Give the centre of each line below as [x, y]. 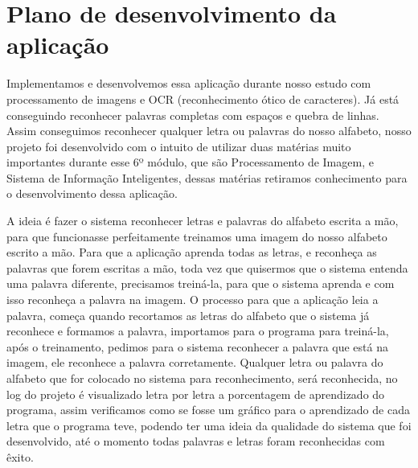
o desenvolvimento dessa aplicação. [92, 193]
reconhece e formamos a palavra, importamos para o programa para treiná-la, [198, 331]
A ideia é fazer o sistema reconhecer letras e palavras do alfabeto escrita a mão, [203, 221]
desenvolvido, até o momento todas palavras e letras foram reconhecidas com [196, 441]
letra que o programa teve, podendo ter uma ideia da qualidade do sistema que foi [209, 425]
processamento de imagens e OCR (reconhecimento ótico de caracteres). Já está [203, 99]
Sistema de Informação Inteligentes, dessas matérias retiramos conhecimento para [207, 177]
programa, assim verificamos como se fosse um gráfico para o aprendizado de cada [208, 410]
